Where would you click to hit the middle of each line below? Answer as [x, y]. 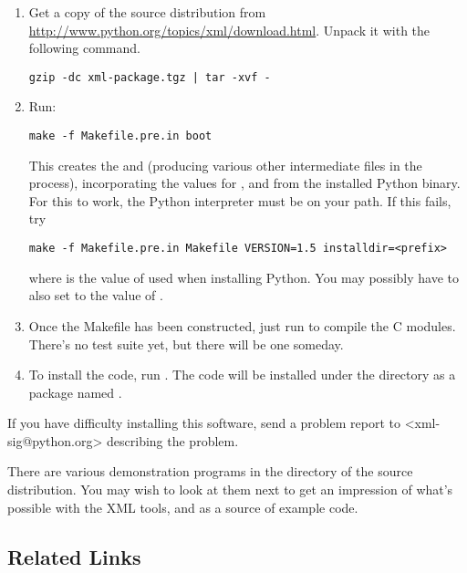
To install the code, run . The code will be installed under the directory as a [242, 375]
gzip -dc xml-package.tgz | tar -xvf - [150, 77]
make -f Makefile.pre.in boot [120, 136]
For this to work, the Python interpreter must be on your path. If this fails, [240, 200]
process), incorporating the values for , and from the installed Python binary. [244, 183]
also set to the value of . [96, 295]
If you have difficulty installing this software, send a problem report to [204, 423]
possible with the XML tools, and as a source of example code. [183, 507]
